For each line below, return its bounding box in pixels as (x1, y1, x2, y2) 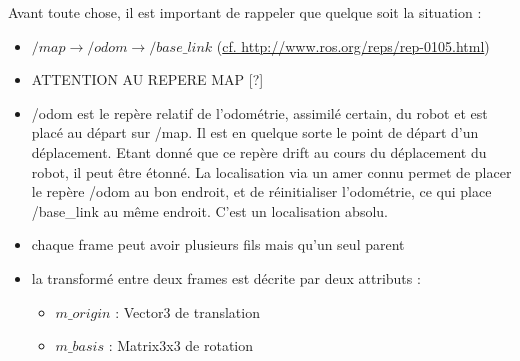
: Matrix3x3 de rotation (108, 335, 254, 356)
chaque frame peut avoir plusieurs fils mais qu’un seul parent (31, 234, 405, 255)
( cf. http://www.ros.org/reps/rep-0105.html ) (216, 35, 490, 56)
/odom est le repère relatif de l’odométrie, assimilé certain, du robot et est (31, 102, 488, 123)
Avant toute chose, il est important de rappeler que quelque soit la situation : (8, 2, 482, 22)
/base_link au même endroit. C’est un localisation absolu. (31, 200, 388, 221)
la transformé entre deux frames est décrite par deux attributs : (31, 267, 421, 288)
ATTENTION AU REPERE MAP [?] (31, 69, 264, 90)
